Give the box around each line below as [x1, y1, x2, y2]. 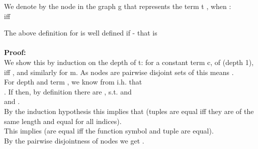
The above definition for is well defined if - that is [4, 27, 157, 38]
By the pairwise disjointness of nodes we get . [4, 135, 144, 145]
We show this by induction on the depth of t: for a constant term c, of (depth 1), [4, 56, 254, 67]
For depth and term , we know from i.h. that [4, 76, 142, 87]
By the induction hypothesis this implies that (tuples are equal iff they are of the [4, 105, 254, 116]
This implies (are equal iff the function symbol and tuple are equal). [4, 125, 214, 136]
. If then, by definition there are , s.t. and [4, 86, 132, 96]
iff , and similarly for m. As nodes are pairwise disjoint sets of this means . [4, 66, 234, 77]
